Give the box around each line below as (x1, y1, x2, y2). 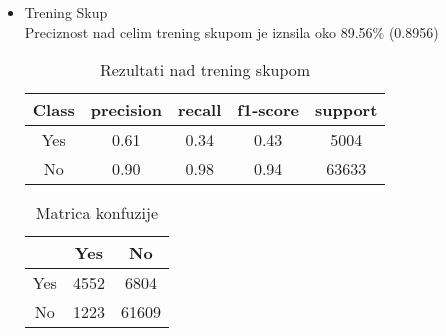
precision (90, 98, 162, 122)
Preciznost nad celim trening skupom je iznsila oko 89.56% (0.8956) (24, 21, 439, 42)
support (314, 98, 378, 122)
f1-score (237, 98, 299, 122)
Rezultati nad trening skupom (99, 58, 311, 82)
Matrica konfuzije (35, 201, 158, 225)
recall (177, 98, 222, 122)
